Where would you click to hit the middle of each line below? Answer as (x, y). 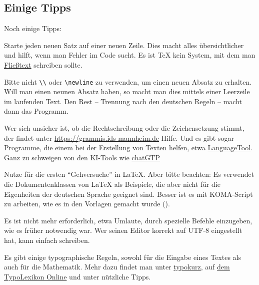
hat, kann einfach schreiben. (47, 240)
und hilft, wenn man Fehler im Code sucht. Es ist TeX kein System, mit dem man (130, 55)
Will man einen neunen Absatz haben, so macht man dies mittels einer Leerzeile (127, 91)
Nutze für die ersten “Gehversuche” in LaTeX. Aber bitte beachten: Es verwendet (129, 174)
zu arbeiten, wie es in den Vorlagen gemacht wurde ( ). (87, 204)
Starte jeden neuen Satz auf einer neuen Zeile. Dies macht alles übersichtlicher (124, 45)
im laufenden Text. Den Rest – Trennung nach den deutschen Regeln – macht (123, 101)
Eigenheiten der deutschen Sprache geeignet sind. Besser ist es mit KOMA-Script (128, 194)
